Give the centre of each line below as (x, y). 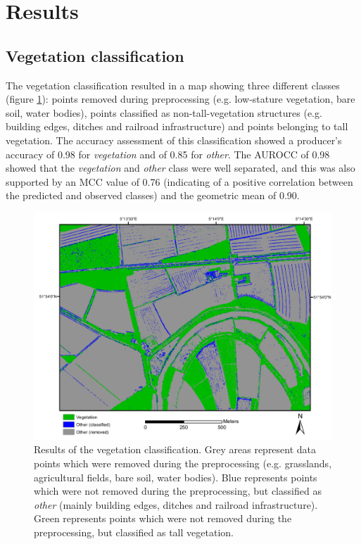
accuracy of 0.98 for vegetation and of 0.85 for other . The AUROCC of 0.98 (168, 154)
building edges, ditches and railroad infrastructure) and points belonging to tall (177, 126)
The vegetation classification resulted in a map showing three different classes (173, 85)
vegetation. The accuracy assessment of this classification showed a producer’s (174, 140)
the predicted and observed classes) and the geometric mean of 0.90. (153, 195)
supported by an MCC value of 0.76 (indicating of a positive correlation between (179, 181)
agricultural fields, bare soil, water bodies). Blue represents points (176, 477)
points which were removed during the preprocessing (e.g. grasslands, (183, 463)
